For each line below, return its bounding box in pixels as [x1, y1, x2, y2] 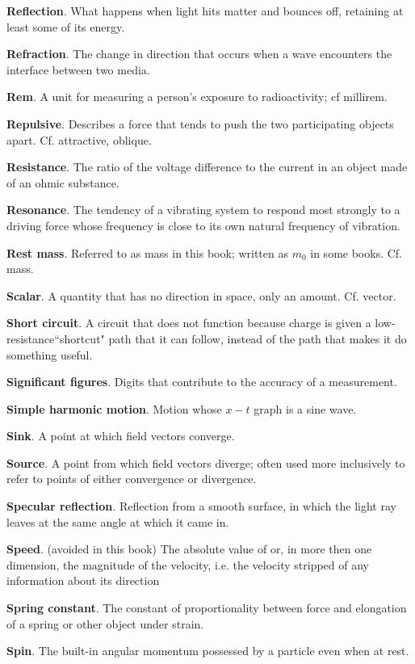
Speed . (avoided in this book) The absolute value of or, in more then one [6, 540, 372, 557]
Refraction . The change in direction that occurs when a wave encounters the [6, 45, 392, 62]
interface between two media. [6, 61, 150, 78]
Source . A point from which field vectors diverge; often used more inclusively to [6, 454, 405, 471]
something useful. [6, 346, 93, 363]
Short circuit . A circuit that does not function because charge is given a [6, 314, 371, 331]
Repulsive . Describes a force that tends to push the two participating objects [6, 115, 394, 132]
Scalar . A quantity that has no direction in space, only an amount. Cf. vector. [6, 287, 396, 304]
